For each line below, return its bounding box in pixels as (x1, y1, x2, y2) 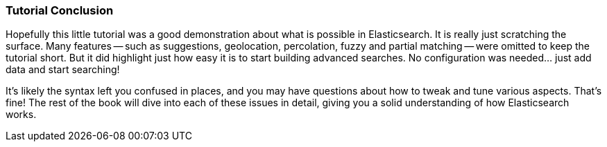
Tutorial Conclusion (6, 3, 114, 17)
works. (6, 108, 37, 121)
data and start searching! (6, 63, 120, 76)
